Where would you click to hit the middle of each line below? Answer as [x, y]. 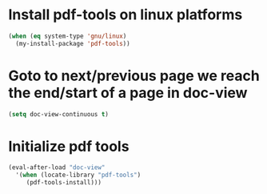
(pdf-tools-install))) [64, 183]
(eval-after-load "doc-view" [57, 168]
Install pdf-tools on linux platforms [126, 15]
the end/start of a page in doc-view [128, 93]
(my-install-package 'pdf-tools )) [73, 43]
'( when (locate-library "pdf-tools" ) [78, 175]
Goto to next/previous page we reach [134, 76]
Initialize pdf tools [69, 146]
